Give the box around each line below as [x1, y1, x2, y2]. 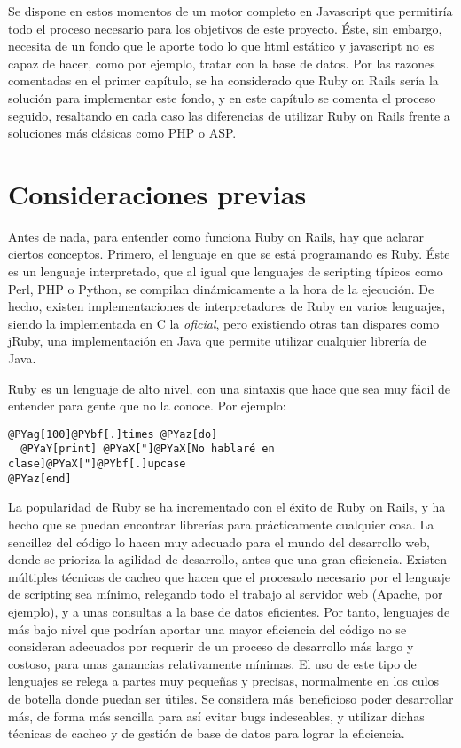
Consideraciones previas [8, 175, 307, 211]
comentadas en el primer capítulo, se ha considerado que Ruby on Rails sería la [8, 71, 439, 90]
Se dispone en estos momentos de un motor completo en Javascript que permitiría [8, 2, 453, 20]
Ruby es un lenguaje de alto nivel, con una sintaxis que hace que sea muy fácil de [8, 378, 451, 397]
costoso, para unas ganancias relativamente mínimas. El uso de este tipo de [8, 654, 417, 672]
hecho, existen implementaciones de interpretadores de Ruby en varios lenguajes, [8, 297, 446, 315]
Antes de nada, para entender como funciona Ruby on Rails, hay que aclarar [8, 227, 424, 245]
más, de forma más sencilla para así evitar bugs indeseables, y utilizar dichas [8, 706, 425, 725]
